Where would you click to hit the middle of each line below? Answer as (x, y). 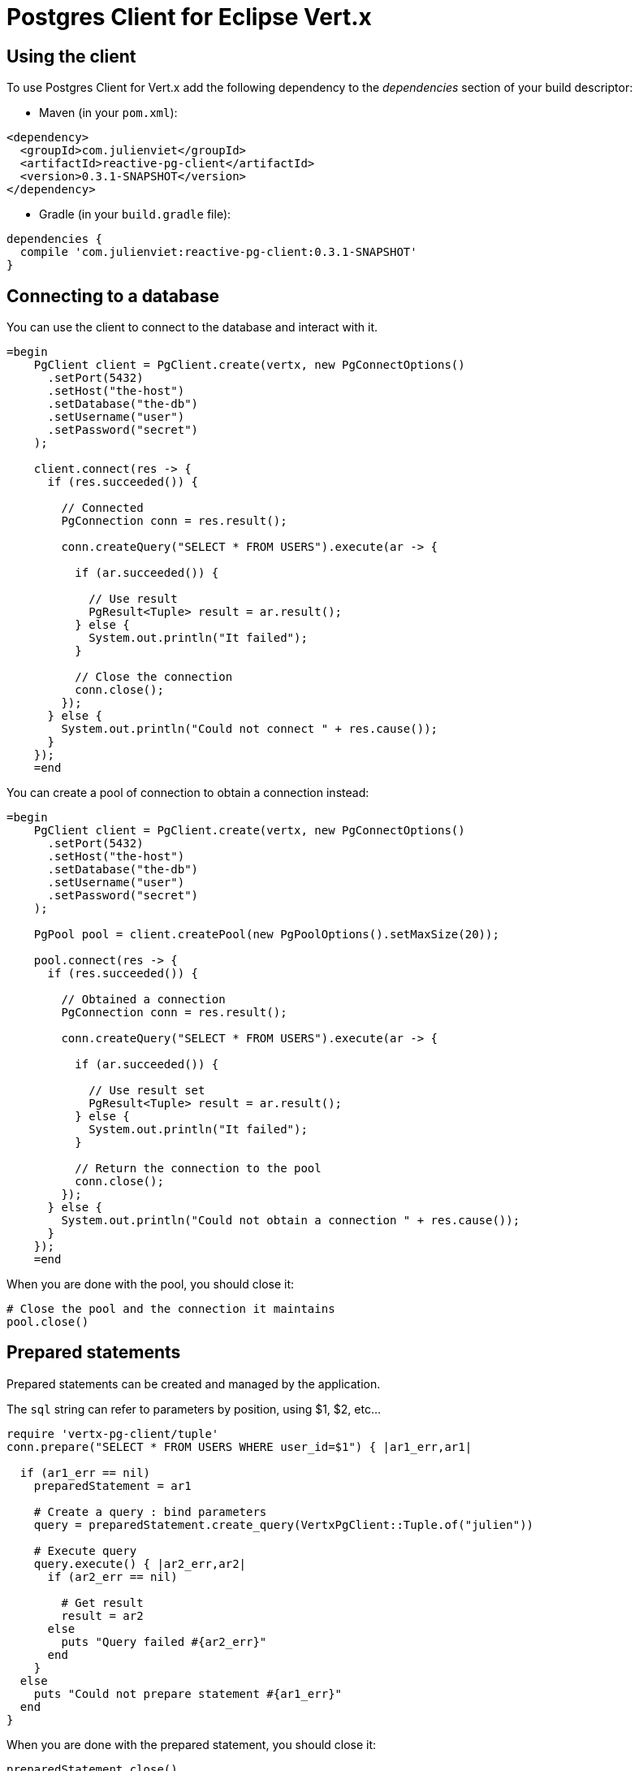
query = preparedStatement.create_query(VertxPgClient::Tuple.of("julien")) (284, 1524)
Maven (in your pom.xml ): (108, 113)
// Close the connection (154, 677)
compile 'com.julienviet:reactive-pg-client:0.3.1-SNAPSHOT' (218, 252)
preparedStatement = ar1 (112, 1485)
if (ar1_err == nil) (85, 1472)
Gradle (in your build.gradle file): (135, 214)
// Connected (102, 508)
